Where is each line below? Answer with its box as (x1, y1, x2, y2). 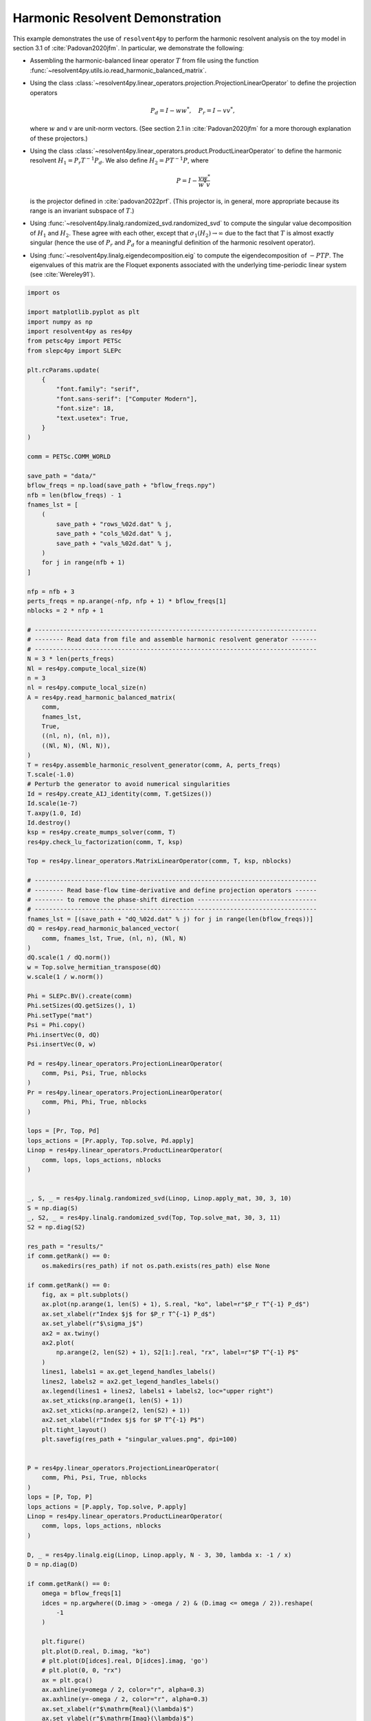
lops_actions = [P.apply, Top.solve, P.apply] (27, 1503, 187, 1510)
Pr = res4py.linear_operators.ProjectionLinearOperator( (27, 1088, 223, 1096)
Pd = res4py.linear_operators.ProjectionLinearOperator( (27, 1059, 223, 1067)
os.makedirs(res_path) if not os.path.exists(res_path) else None (41, 1262, 271, 1269)
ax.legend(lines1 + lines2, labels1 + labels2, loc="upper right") (41, 1387, 274, 1395)
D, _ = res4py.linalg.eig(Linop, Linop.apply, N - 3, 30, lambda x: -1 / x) (27, 1551, 292, 1559)
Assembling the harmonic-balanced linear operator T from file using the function (30, 56, 259, 65)
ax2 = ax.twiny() (41, 1329, 100, 1337)
